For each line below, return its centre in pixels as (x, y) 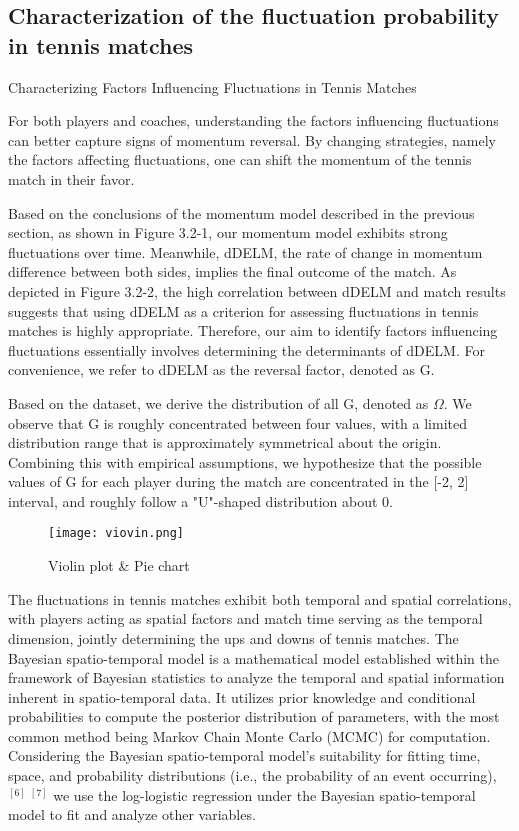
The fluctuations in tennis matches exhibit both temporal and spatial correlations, (260, 598)
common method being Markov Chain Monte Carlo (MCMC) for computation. (249, 735)
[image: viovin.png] (116, 533)
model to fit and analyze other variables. (132, 814)
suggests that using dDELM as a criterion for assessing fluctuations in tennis (243, 310)
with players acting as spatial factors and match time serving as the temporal (245, 618)
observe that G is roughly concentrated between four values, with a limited (237, 422)
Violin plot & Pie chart (119, 565)
